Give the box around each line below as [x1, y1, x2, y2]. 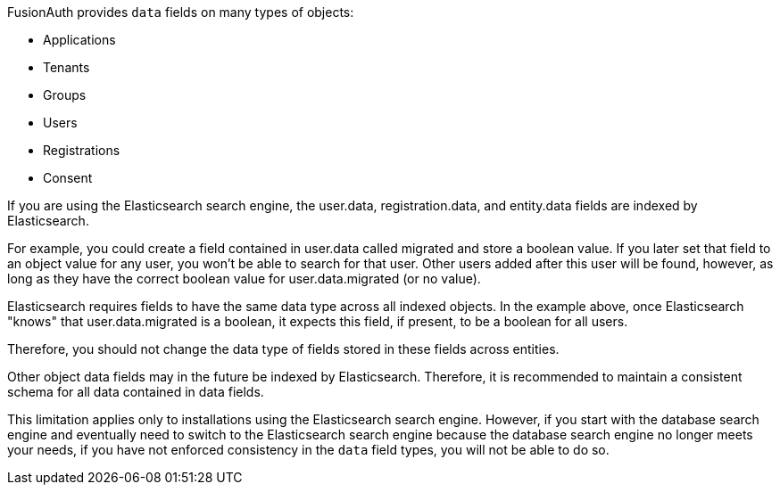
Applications [43, 32, 116, 47]
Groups [43, 87, 87, 102]
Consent [43, 170, 93, 185]
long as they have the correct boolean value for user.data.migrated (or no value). [7, 271, 481, 286]
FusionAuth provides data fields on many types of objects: [7, 4, 354, 20]
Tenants [43, 60, 90, 75]
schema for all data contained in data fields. [7, 384, 264, 399]
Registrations [43, 143, 120, 158]
